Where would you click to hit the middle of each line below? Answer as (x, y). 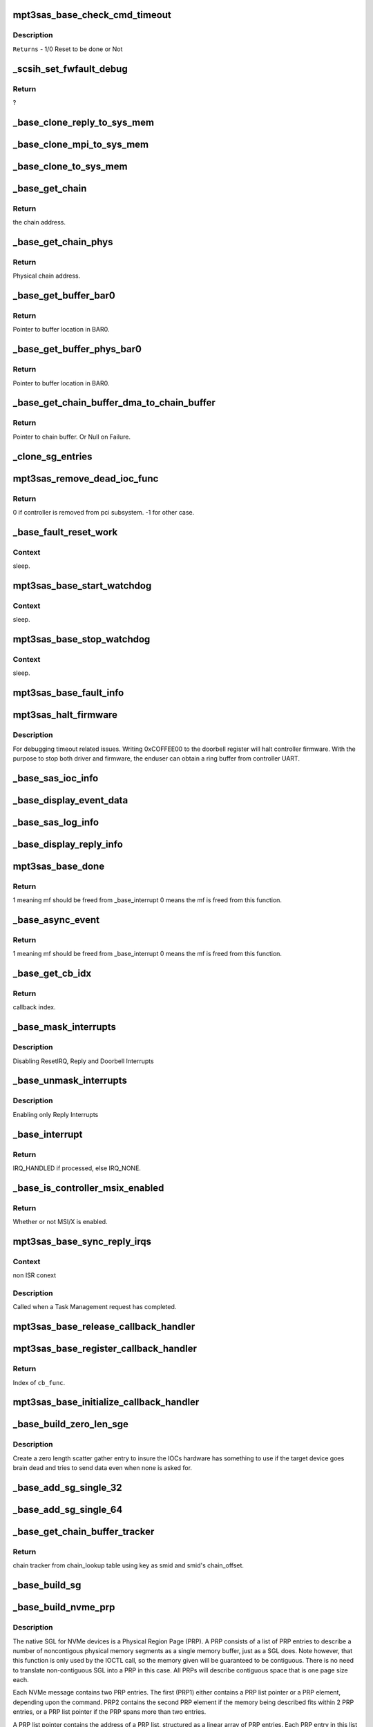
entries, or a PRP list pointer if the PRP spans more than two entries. (109, 1712)
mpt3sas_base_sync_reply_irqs (82, 1241)
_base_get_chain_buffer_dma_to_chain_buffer (114, 403)
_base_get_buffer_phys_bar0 (77, 349)
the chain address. (39, 222)
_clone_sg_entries (52, 456)
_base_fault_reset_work (65, 532)
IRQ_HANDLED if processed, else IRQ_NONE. (77, 1168)
